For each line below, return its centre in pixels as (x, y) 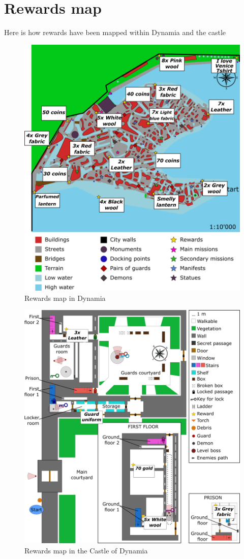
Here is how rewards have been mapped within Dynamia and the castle (115, 32)
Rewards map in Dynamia (65, 298)
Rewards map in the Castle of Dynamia (86, 551)
